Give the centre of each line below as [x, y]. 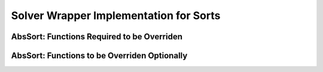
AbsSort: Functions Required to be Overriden [97, 37]
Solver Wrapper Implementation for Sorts [116, 15]
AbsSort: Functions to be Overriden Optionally [99, 56]
